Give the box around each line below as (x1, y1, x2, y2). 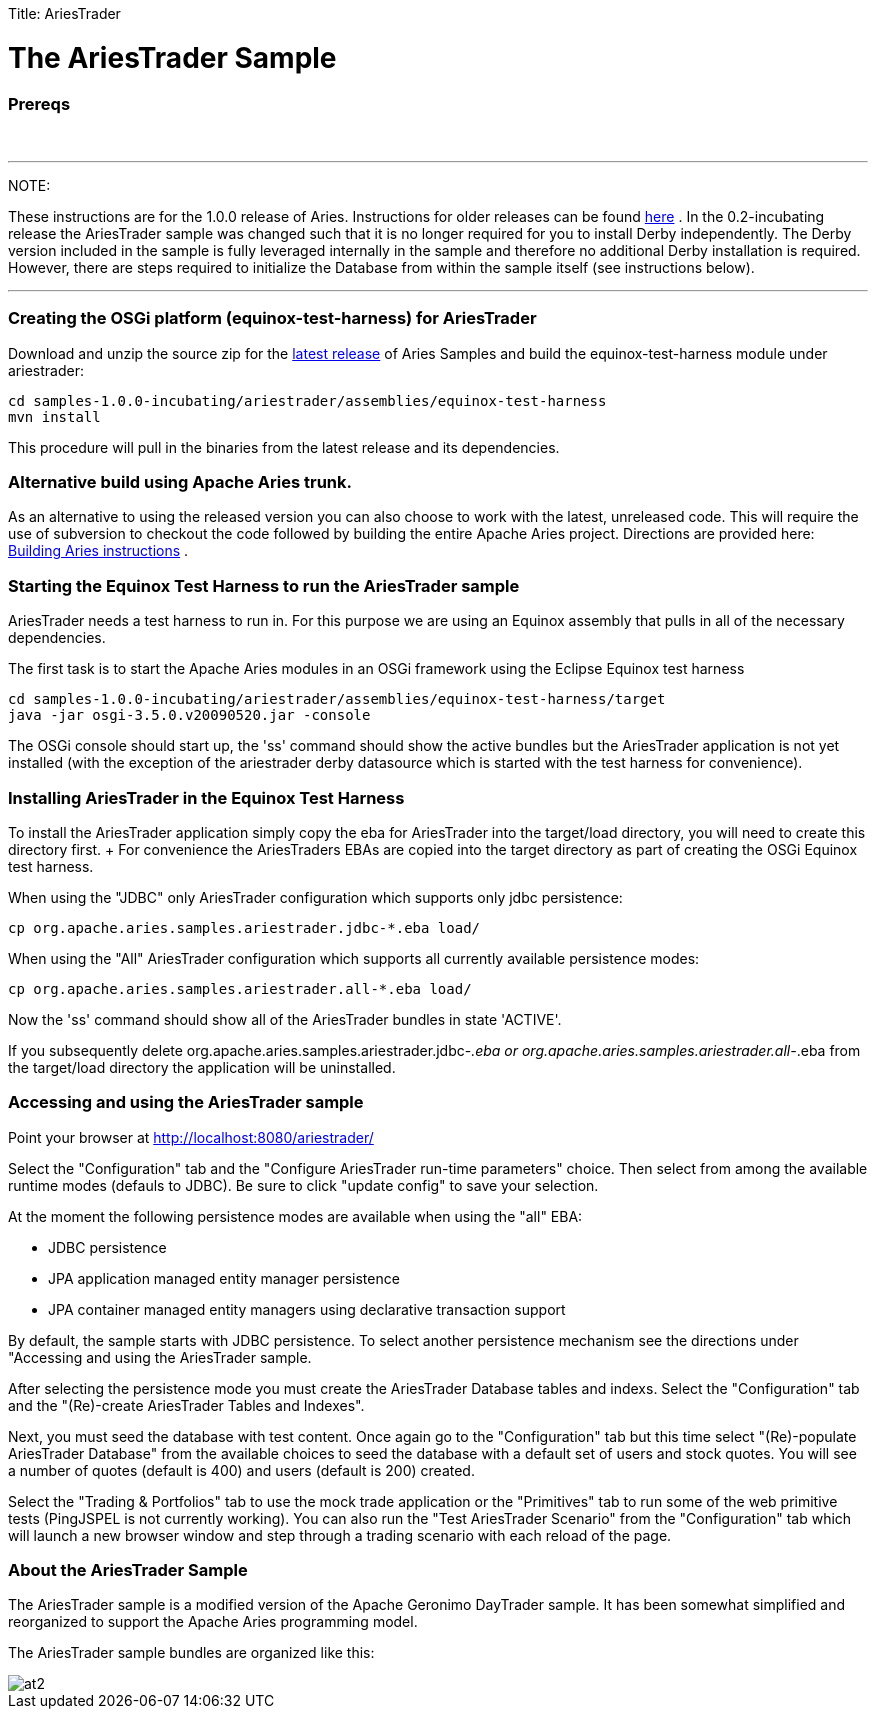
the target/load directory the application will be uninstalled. (8, 1058, 396, 1076)
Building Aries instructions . (8, 542, 189, 560)
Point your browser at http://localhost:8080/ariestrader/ (8, 1128, 374, 1146)
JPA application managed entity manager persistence (48, 1269, 400, 1287)
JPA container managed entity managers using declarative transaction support (48, 1300, 566, 1318)
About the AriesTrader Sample (8, 1560, 248, 1580)
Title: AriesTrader (8, 5, 121, 22)
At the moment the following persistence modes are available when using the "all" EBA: (8, 1207, 583, 1225)
